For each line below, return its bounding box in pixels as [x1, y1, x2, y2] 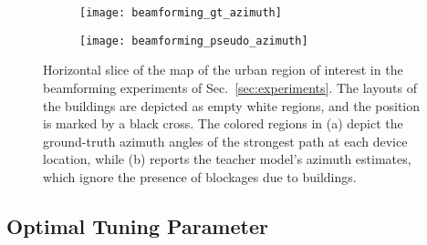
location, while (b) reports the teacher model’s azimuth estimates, [43, 149, 411, 168]
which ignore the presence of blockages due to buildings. [43, 167, 357, 186]
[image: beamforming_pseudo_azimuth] [79, 34, 308, 47]
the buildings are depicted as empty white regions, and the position [43, 96, 421, 115]
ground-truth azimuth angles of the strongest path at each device [43, 131, 408, 150]
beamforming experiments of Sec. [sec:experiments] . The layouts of [43, 77, 417, 97]
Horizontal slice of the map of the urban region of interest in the [43, 60, 403, 79]
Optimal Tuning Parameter [6, 211, 268, 240]
